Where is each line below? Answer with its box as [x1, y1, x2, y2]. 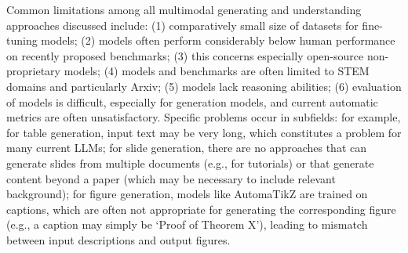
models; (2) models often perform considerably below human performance [41, 32, 395, 49]
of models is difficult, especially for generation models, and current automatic [6, 93, 378, 110]
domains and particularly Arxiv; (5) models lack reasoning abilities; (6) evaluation [6, 78, 402, 94]
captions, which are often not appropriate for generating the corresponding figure [6, 201, 396, 217]
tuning [6, 32, 38, 49]
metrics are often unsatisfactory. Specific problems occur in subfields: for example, [6, 109, 401, 125]
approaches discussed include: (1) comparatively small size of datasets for [6, 16, 359, 33]
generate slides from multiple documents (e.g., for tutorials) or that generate [6, 154, 374, 171]
